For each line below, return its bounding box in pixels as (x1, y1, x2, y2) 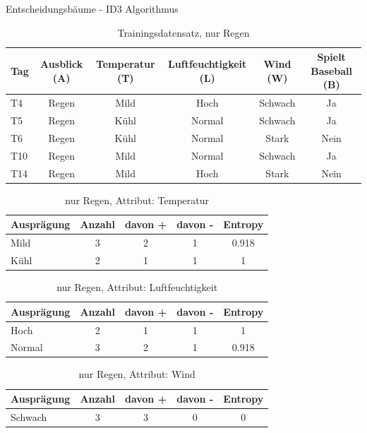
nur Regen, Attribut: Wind (78, 367, 195, 381)
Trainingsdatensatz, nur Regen (117, 25, 250, 40)
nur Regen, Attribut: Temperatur (65, 192, 210, 207)
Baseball (311, 63, 353, 78)
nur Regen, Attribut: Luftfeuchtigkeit (56, 280, 218, 295)
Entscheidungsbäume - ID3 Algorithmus (6, 1, 179, 16)
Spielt (317, 49, 346, 64)
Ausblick (40, 56, 83, 71)
